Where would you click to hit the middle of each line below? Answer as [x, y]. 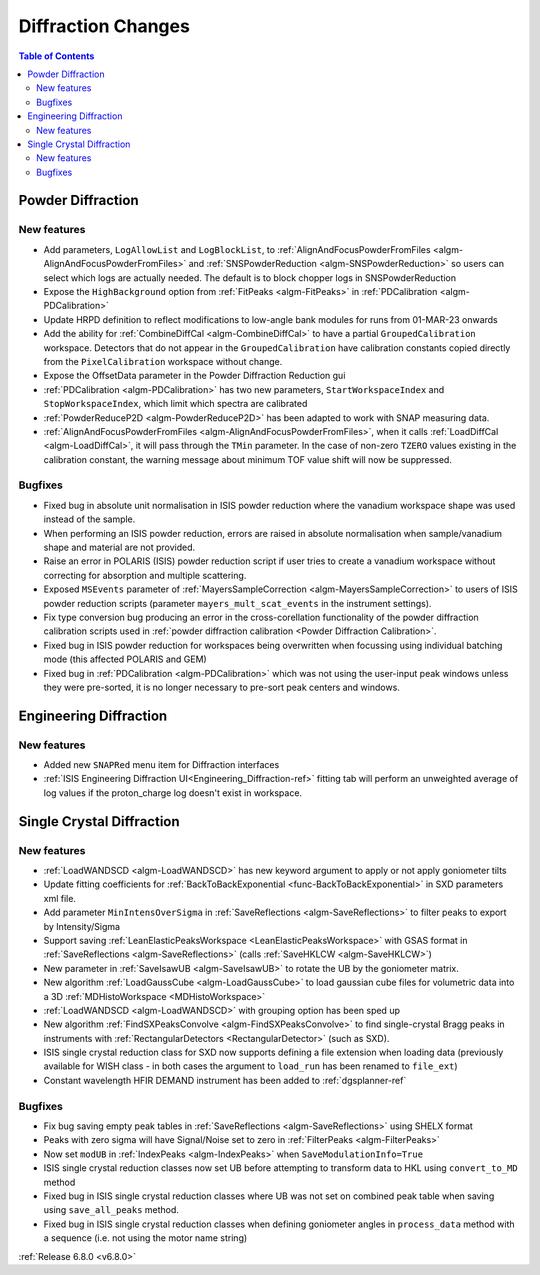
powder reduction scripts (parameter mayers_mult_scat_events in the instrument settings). [237, 603]
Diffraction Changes [104, 26]
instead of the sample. [89, 519]
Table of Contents [56, 56]
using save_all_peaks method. [111, 1210]
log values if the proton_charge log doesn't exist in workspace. [173, 792]
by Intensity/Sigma [81, 926]
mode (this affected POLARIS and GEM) [125, 659]
